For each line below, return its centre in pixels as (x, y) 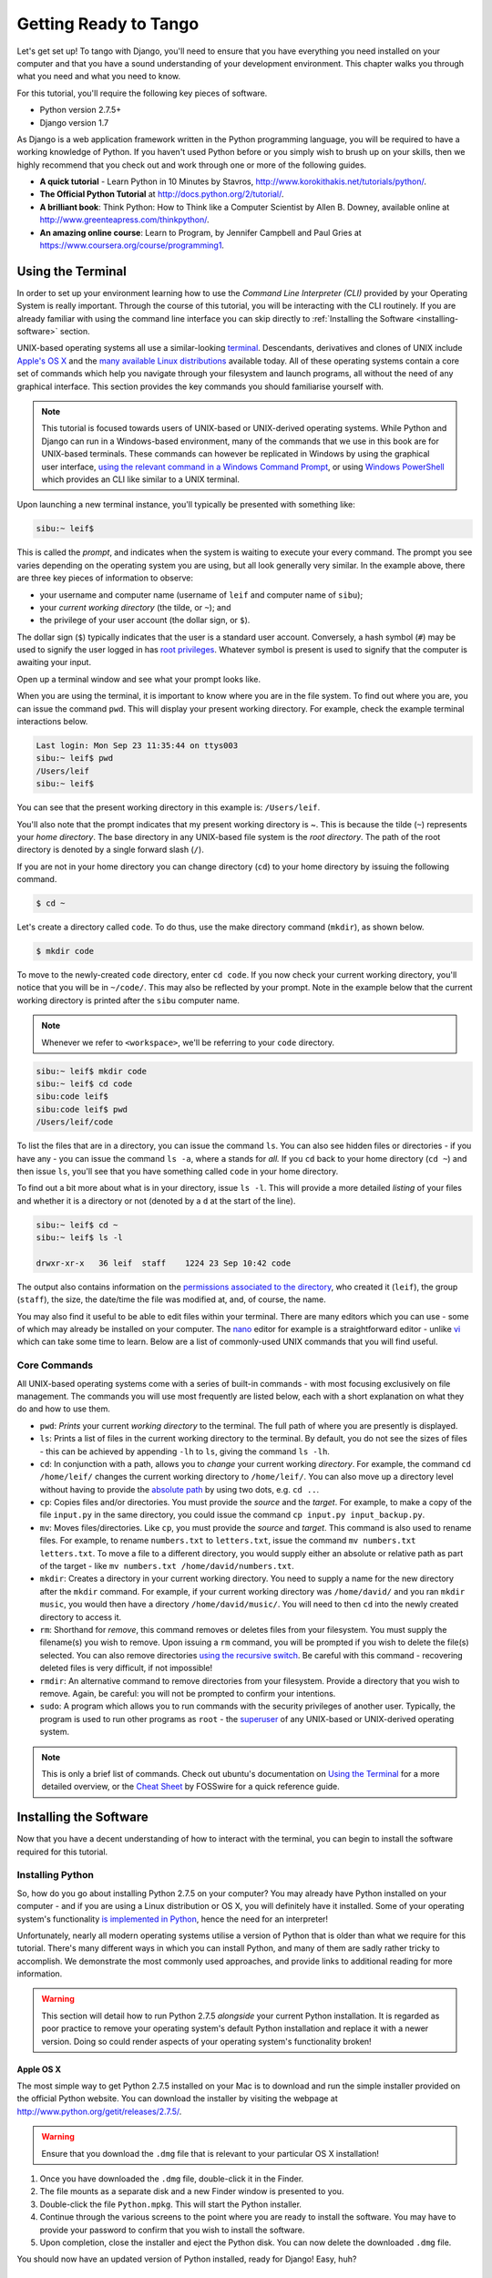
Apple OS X (39, 2069)
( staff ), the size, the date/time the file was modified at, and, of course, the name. (172, 1299)
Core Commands (55, 1365)
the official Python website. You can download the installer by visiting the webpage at (178, 2098)
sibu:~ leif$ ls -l (79, 1238)
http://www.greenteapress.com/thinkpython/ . (124, 220)
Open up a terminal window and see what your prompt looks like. (139, 679)
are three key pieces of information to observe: (105, 578)
